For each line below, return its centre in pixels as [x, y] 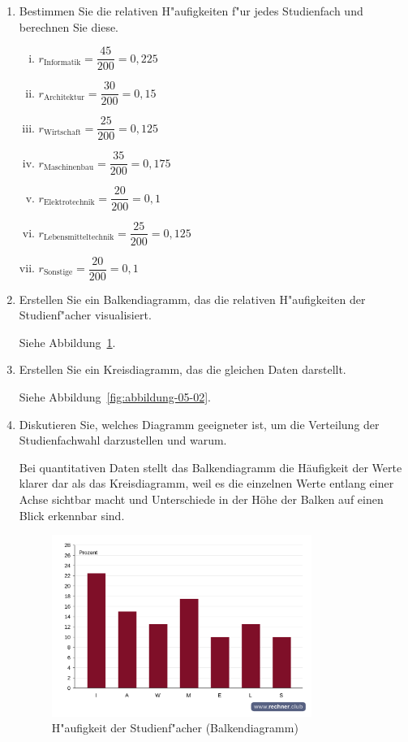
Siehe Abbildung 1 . [67, 342]
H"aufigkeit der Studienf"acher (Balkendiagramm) [175, 728]
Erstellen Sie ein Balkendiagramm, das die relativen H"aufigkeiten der [192, 299]
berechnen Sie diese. [69, 26]
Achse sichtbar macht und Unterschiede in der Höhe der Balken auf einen [201, 499]
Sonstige [58, 273]
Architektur [64, 98]
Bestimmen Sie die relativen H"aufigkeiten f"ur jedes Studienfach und [191, 11]
